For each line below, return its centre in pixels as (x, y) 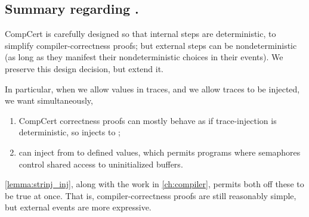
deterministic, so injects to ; (69, 132)
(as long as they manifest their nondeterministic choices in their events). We (144, 57)
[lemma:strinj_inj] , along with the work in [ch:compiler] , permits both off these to (154, 184)
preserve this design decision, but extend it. (84, 68)
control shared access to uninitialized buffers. (101, 164)
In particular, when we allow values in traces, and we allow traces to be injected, (152, 89)
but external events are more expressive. (78, 207)
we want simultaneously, (49, 100)
